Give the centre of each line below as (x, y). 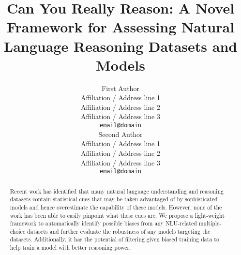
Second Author (120, 134)
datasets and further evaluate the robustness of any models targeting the (119, 231)
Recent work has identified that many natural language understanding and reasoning (117, 191)
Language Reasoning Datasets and (120, 46)
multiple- (210, 223)
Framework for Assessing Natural (120, 27)
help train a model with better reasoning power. (70, 247)
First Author (120, 88)
